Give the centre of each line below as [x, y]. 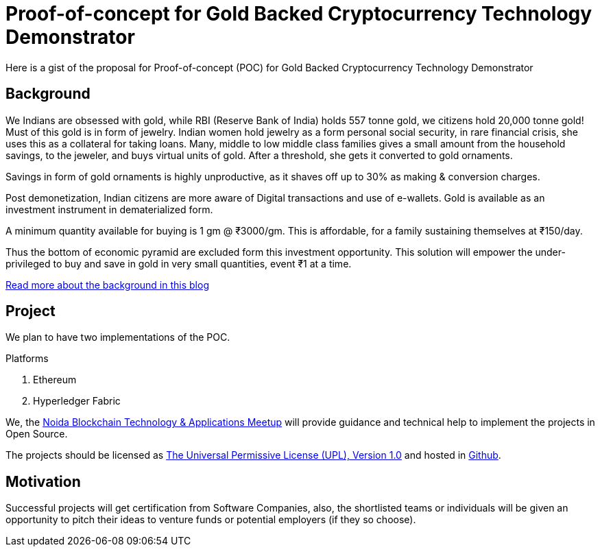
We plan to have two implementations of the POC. [118, 337]
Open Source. [37, 434]
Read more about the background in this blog [107, 285]
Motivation [43, 481]
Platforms [27, 359]
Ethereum [55, 380]
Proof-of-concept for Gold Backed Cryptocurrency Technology [299, 14]
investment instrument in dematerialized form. [109, 209]
